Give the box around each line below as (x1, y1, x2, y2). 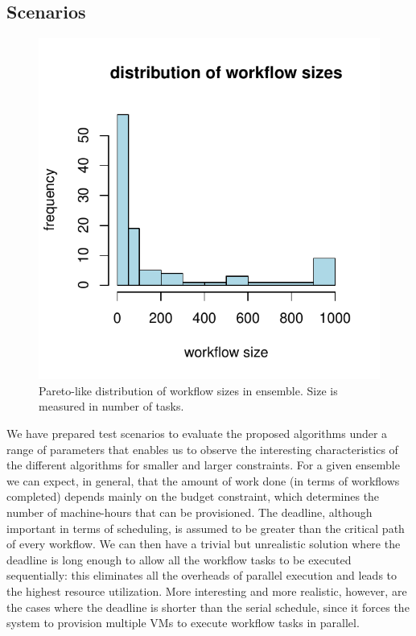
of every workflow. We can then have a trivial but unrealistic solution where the (6, 535, 401, 552)
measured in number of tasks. (39, 398, 184, 415)
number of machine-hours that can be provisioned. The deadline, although (6, 503, 373, 520)
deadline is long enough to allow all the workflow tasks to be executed (6, 551, 352, 568)
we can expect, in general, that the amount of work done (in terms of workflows (6, 472, 400, 489)
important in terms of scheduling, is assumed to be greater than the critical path (6, 519, 405, 536)
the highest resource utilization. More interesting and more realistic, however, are (6, 582, 407, 599)
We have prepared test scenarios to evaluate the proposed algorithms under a (6, 424, 388, 441)
